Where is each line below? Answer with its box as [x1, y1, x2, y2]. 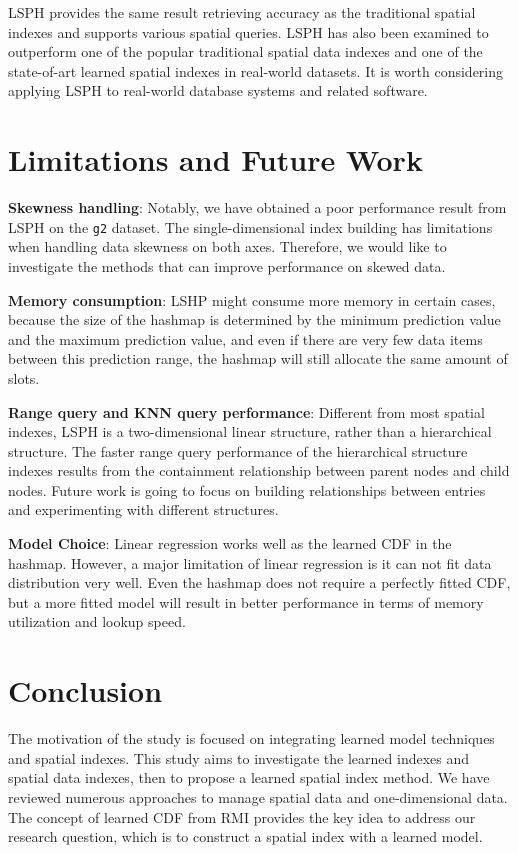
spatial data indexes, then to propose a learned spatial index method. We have [8, 767, 490, 788]
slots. [8, 367, 40, 388]
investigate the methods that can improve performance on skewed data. [8, 255, 446, 276]
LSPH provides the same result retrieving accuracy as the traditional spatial [8, 2, 476, 22]
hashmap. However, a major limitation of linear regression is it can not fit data [8, 552, 492, 573]
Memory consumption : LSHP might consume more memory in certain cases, [8, 289, 496, 310]
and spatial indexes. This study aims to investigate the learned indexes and [8, 747, 470, 768]
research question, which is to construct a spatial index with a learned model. [8, 826, 483, 847]
